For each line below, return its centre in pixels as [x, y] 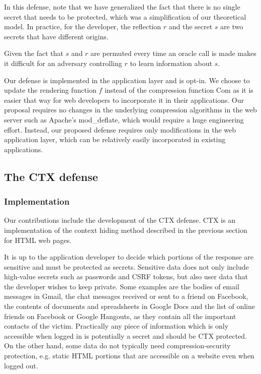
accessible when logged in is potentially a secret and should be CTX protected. [126, 335]
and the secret [191, 26]
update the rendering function [50, 90]
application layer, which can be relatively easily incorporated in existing [115, 139]
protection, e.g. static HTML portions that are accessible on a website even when [129, 356]
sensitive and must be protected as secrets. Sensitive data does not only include [126, 266]
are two [232, 26]
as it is [243, 90]
